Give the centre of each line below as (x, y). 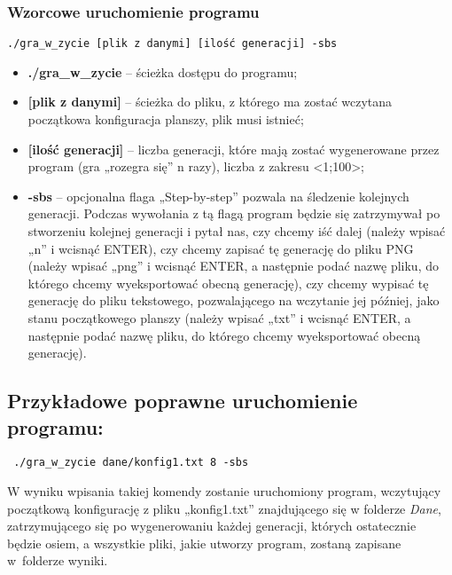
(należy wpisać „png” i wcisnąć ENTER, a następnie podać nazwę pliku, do (233, 266)
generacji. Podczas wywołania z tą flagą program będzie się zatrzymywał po (234, 213)
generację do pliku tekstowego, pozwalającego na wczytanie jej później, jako (234, 300)
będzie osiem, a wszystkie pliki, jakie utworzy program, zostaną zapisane (204, 543)
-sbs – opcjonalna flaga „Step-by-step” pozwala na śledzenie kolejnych (218, 196)
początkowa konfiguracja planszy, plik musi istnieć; (166, 119)
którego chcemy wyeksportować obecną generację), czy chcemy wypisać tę (228, 283)
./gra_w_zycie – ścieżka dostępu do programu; (163, 71)
